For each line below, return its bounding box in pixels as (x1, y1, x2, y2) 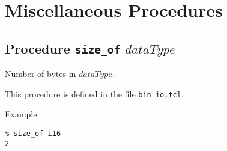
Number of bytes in (5, 67, 76, 80)
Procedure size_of (5, 39, 121, 57)
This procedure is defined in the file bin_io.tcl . (5, 87, 184, 100)
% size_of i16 (5, 129, 61, 138)
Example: (5, 108, 40, 120)
